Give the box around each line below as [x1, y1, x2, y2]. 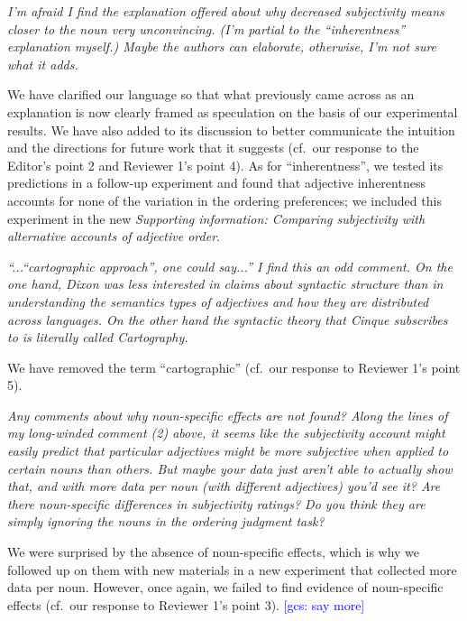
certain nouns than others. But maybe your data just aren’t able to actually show [7, 459, 453, 477]
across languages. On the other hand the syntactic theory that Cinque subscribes [7, 310, 448, 329]
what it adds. [7, 54, 78, 73]
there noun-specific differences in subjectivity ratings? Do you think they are [7, 494, 426, 513]
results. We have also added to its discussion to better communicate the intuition [7, 120, 455, 139]
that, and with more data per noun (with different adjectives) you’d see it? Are [7, 477, 441, 496]
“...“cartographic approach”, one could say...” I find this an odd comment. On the [7, 256, 453, 275]
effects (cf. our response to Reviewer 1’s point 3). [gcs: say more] [7, 595, 365, 614]
